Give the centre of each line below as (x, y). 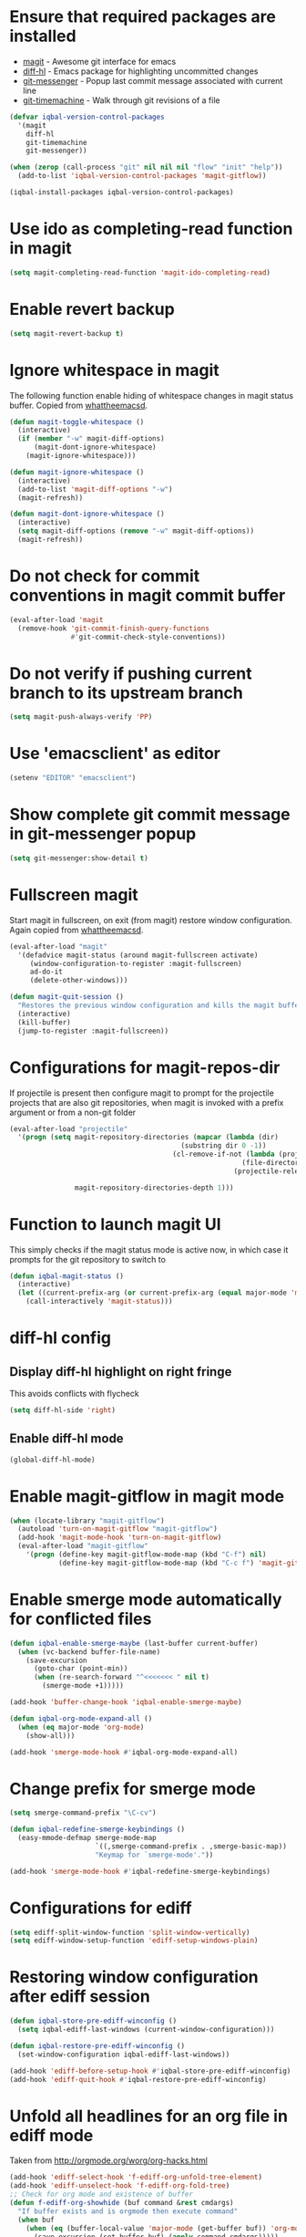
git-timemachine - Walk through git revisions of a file (121, 100)
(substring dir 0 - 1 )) (224, 1146)
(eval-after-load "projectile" (69, 1129)
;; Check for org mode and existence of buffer (102, 2195)
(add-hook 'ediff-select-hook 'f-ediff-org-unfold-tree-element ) (136, 2178)
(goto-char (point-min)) (81, 1669)
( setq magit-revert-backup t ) (67, 333)
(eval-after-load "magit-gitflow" (83, 1546)
